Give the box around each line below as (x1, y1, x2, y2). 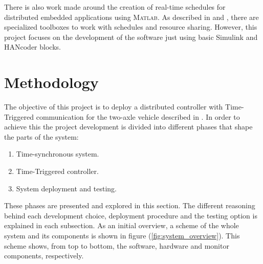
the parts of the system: (4, 131, 79, 142)
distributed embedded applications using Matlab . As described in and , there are (4, 11, 259, 22)
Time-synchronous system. (16, 148, 99, 159)
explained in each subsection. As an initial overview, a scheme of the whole (4, 220, 239, 231)
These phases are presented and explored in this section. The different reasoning (4, 200, 255, 211)
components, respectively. (4, 250, 84, 261)
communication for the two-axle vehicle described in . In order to (36, 111, 240, 122)
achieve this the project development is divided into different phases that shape (4, 121, 253, 132)
